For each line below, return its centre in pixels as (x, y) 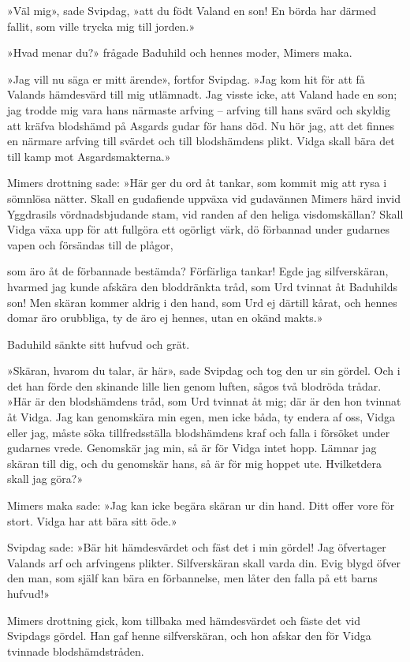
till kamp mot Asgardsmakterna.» (89, 156)
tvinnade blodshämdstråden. (76, 651)
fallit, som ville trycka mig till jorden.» (101, 26)
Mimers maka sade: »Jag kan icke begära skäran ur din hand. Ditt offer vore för (201, 505)
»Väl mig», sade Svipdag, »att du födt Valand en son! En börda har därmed (192, 10)
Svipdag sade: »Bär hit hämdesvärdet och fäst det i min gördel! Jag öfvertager (197, 547)
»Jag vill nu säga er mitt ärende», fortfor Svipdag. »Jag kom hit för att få (186, 79)
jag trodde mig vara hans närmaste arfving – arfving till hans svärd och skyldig (199, 109)
